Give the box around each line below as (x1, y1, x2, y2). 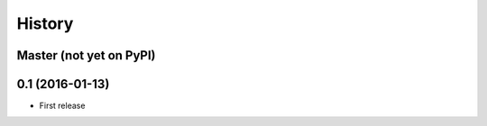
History (16, 13, 74, 33)
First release (39, 100, 86, 112)
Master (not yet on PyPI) (16, 48, 157, 63)
